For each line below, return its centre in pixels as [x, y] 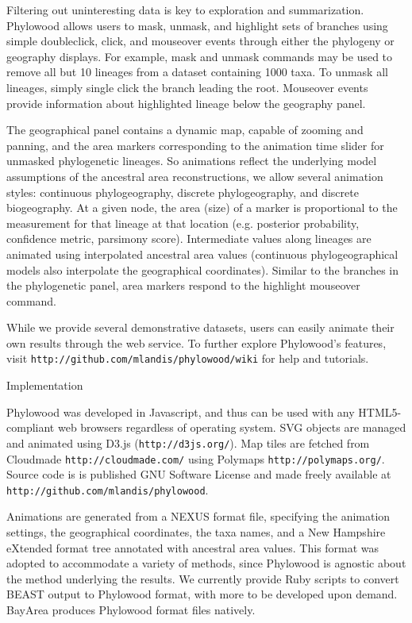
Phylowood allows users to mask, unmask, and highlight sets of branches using [197, 25]
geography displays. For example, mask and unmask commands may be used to [200, 56]
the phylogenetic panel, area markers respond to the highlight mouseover [183, 285]
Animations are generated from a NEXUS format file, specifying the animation [198, 516]
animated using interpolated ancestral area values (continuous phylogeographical [202, 254]
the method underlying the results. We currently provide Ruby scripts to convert [203, 578]
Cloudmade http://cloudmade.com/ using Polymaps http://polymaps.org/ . [196, 458]
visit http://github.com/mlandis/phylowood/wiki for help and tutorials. [188, 358]
